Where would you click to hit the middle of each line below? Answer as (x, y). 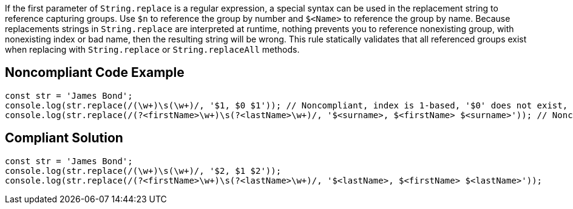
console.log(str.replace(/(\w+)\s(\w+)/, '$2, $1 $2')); (143, 171)
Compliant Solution (64, 138)
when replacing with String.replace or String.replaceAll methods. (152, 49)
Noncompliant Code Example (95, 73)
